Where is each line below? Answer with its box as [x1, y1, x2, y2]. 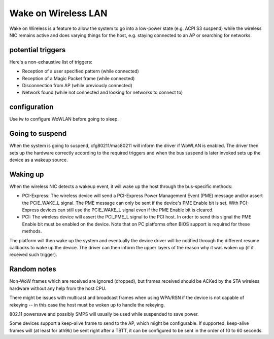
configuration [9, 103, 54, 111]
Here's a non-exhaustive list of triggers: [9, 59, 92, 65]
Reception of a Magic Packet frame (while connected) [22, 75, 135, 81]
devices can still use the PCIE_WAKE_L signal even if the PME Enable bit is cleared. [40, 207, 214, 213]
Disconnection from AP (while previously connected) [22, 83, 133, 89]
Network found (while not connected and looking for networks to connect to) [22, 89, 183, 96]
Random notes [9, 265, 56, 274]
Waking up [9, 170, 44, 178]
